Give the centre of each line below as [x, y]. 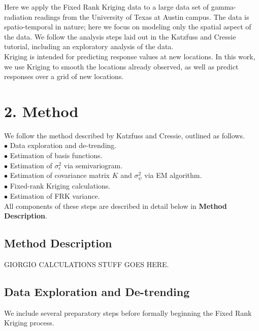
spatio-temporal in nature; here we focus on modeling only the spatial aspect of [128, 27]
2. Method [41, 111]
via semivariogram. [93, 165]
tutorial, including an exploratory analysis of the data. [89, 46]
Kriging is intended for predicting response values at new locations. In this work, [130, 56]
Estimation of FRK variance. [55, 196]
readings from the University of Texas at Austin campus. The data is [142, 16]
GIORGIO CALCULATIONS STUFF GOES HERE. [87, 264]
